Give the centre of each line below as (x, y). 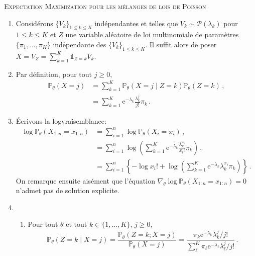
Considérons (34, 23)
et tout (77, 224)
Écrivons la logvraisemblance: (61, 120)
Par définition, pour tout (54, 74)
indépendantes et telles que (136, 23)
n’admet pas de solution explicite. (68, 190)
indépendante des (80, 44)
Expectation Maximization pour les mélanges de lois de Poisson (105, 6)
